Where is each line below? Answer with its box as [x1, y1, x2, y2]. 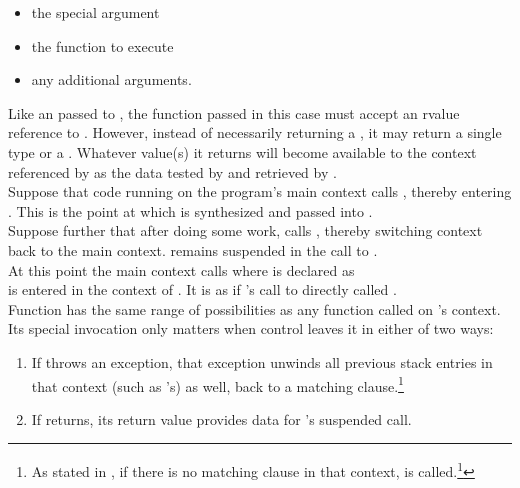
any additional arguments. [31, 69, 192, 90]
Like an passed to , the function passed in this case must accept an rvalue [8, 102, 460, 123]
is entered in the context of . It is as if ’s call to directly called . [8, 279, 397, 300]
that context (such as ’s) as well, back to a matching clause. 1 [31, 372, 404, 396]
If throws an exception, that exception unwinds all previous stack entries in [31, 351, 493, 372]
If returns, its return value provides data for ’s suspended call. [31, 408, 412, 429]
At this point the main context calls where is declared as [8, 259, 355, 280]
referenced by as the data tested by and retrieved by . [8, 161, 337, 182]
